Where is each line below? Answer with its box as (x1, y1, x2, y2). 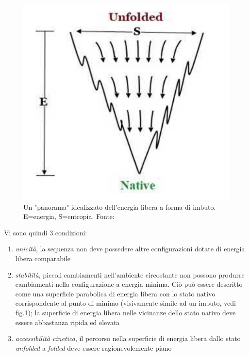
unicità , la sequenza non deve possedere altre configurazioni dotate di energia (15, 244, 245, 254)
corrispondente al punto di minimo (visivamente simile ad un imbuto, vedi (15, 298, 236, 308)
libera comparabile (15, 253, 71, 263)
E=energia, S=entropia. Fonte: (23, 211, 115, 221)
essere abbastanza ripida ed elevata (15, 317, 120, 327)
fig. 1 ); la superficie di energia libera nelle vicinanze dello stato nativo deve (15, 307, 236, 317)
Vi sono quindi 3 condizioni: (4, 227, 87, 237)
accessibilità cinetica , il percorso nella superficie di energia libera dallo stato (15, 333, 241, 343)
